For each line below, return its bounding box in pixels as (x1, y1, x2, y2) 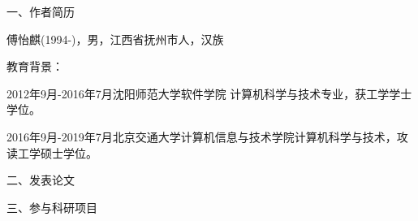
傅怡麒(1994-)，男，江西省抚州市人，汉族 (6, 30, 224, 47)
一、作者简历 (6, 3, 75, 19)
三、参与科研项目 (6, 198, 97, 215)
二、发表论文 (6, 171, 75, 188)
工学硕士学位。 (17, 144, 97, 161)
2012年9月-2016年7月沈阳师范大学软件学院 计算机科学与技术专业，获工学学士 (6, 84, 412, 102)
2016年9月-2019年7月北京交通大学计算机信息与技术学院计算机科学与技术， (6, 128, 397, 145)
